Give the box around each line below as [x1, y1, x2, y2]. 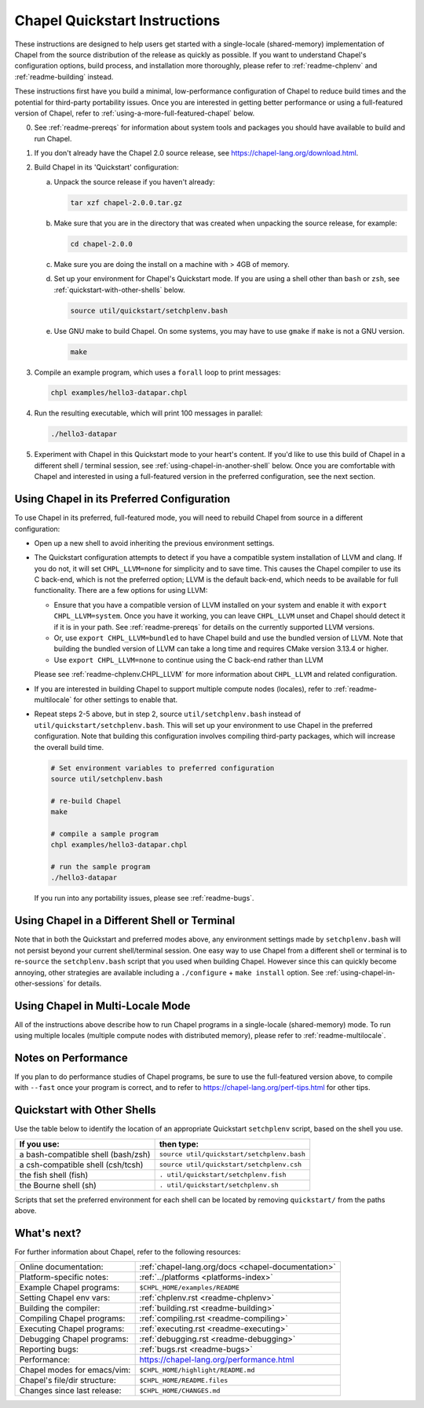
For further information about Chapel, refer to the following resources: [14, 1247, 241, 1256]
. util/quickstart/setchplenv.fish [159, 1171, 287, 1179]
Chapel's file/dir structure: [19, 1375, 117, 1386]
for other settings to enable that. [73, 695, 178, 704]
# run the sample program [50, 862, 151, 872]
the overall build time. [34, 742, 104, 752]
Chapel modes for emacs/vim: [19, 1365, 131, 1376]
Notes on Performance [14, 1051, 129, 1064]
